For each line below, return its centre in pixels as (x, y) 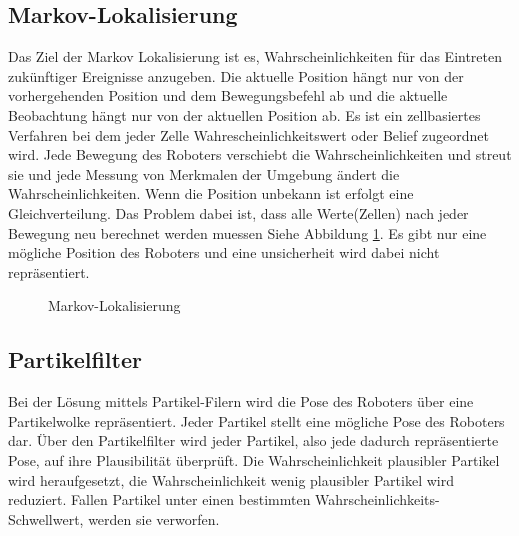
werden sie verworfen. (154, 518)
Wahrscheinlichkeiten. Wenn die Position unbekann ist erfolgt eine (211, 193)
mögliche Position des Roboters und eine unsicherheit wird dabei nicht (224, 252)
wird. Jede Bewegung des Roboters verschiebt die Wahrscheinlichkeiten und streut (260, 154)
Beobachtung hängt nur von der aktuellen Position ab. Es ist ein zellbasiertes (244, 114)
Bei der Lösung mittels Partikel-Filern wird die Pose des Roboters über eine (241, 401)
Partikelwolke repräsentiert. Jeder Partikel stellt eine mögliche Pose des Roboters (256, 420)
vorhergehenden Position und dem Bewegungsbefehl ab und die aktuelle (228, 95)
